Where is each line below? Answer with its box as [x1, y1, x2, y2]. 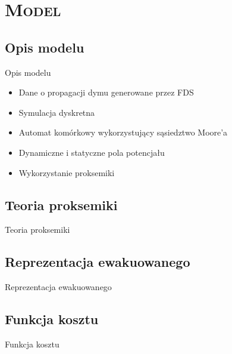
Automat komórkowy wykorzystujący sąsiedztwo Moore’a [18, 126, 228, 138]
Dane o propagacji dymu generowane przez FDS [18, 86, 194, 98]
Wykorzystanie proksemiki [18, 166, 115, 178]
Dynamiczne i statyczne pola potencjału [18, 146, 165, 158]
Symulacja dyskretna [18, 106, 95, 118]
